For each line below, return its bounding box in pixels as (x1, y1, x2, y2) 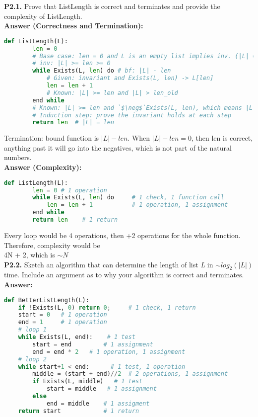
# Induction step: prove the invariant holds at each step (32, 111, 232, 119)
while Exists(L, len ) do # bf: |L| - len (32, 67, 171, 75)
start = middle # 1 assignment (46, 385, 157, 393)
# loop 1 (18, 326, 47, 334)
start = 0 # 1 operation (18, 311, 107, 319)
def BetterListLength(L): (4, 296, 89, 304)
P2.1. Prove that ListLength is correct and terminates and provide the (4, 1, 220, 11)
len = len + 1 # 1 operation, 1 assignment (46, 201, 228, 209)
